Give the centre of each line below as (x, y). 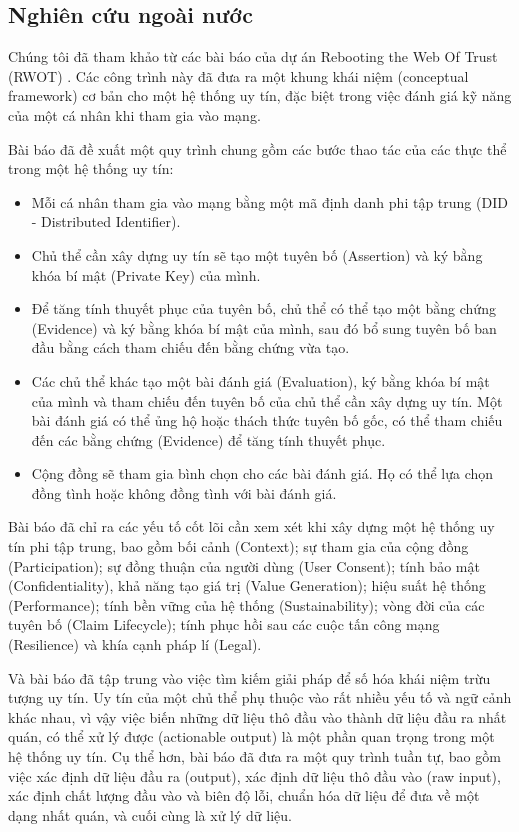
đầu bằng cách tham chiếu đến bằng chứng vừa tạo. (190, 347)
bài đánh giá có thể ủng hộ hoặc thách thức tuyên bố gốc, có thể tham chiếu (267, 420)
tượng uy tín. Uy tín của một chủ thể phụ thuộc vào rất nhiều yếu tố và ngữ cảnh (260, 697)
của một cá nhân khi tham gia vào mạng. (134, 114)
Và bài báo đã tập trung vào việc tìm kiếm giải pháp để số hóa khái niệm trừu (249, 677)
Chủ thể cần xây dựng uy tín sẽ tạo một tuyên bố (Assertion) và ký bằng (257, 254)
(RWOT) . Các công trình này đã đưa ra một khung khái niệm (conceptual (238, 75)
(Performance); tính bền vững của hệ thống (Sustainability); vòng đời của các (246, 604)
